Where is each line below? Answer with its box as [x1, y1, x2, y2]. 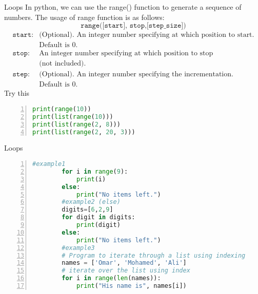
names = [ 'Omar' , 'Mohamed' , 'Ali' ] [62, 259, 187, 267]
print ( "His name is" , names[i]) [76, 282, 187, 290]
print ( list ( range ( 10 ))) [32, 113, 113, 120]
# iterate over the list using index [62, 267, 190, 275]
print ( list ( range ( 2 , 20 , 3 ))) [32, 128, 135, 136]
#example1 [32, 160, 66, 168]
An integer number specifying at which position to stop [39, 50, 213, 57]
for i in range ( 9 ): [62, 167, 128, 175]
